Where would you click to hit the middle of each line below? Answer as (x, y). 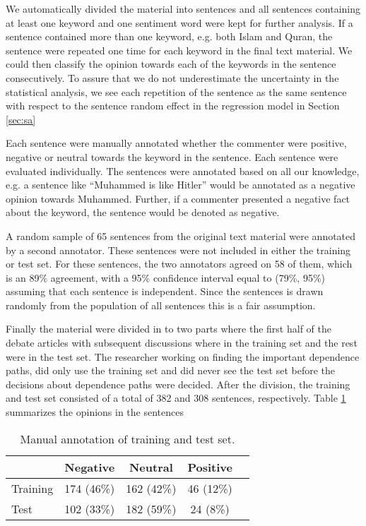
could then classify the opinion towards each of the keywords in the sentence (171, 64)
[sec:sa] (21, 119)
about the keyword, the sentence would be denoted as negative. (143, 212)
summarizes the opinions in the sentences (95, 412)
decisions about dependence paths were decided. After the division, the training (178, 384)
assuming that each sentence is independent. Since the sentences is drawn (165, 291)
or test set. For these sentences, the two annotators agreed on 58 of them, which (179, 264)
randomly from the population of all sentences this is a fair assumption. (161, 305)
